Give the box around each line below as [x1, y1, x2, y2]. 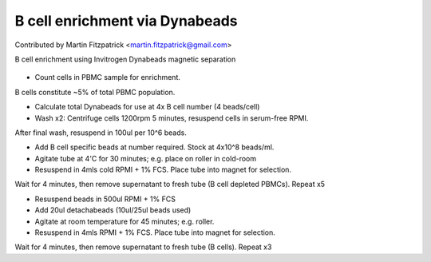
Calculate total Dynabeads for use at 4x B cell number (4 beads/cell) [34, 102, 260, 112]
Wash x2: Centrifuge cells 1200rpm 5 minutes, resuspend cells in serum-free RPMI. [34, 113, 309, 123]
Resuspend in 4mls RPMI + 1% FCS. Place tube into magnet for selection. [34, 228, 275, 237]
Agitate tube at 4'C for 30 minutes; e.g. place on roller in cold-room [34, 153, 257, 163]
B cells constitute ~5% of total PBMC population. [14, 87, 176, 97]
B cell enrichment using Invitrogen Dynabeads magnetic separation [14, 54, 236, 64]
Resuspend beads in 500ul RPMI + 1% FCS [34, 194, 176, 204]
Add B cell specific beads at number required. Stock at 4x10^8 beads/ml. [34, 142, 275, 152]
